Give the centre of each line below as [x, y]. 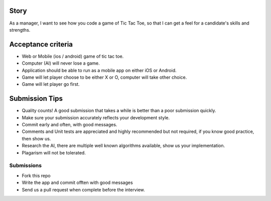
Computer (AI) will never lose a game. [61, 63]
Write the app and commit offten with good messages [77, 182]
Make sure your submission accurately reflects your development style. [96, 117]
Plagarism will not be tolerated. [54, 152]
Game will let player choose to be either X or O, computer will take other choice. [104, 77]
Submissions [26, 165]
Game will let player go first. [51, 84]
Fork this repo [36, 175]
